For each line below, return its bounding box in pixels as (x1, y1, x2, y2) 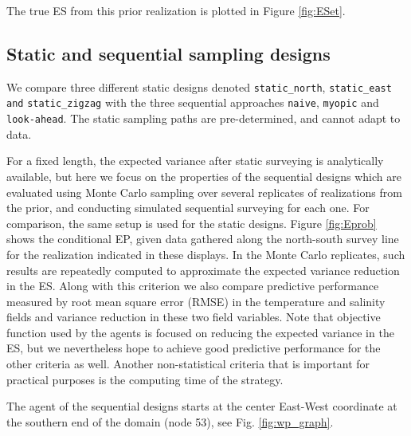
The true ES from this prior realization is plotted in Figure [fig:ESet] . (6, 2, 346, 18)
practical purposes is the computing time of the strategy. (6, 371, 284, 387)
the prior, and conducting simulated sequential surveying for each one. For (6, 199, 370, 216)
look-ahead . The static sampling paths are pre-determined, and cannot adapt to (6, 110, 401, 127)
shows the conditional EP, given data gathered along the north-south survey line (6, 230, 399, 247)
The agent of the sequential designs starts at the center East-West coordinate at (6, 398, 397, 414)
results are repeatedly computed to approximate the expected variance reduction (6, 261, 400, 278)
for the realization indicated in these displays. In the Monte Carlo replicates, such (6, 245, 405, 262)
